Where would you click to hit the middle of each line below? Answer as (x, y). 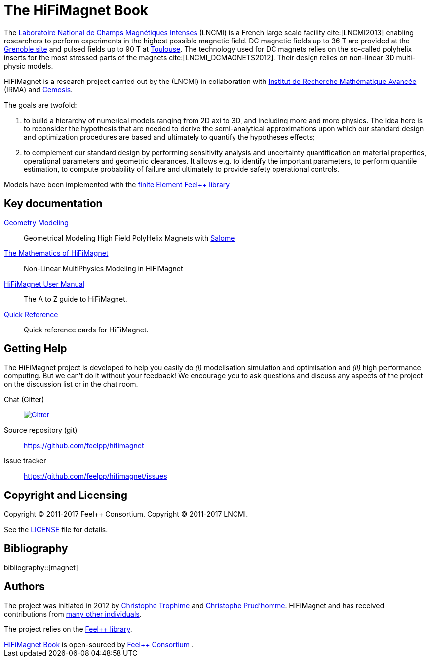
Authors (24, 586)
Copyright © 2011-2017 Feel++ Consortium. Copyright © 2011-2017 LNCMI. (126, 514)
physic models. (29, 66)
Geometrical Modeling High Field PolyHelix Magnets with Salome (129, 238)
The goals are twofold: (40, 105)
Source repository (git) (41, 430)
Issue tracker (25, 461)
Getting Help (36, 349)
